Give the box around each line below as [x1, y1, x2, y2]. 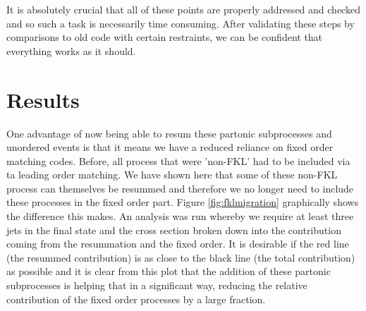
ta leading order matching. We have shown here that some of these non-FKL [6, 167, 338, 182]
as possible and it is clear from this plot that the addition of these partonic [6, 264, 331, 279]
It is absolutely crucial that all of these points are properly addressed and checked [6, 2, 360, 16]
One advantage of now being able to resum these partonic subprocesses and [6, 126, 332, 140]
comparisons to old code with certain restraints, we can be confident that [6, 30, 323, 44]
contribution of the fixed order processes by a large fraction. [6, 291, 266, 306]
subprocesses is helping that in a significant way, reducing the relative [6, 278, 307, 293]
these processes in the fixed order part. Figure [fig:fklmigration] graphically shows [6, 195, 359, 209]
